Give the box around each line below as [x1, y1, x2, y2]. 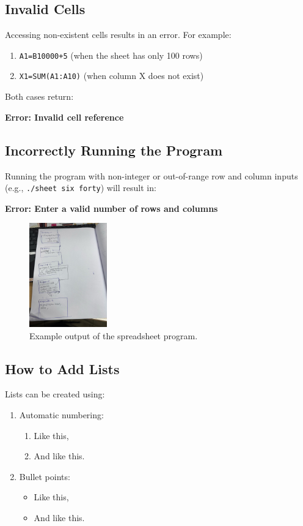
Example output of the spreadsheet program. [29, 329, 198, 342]
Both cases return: [5, 90, 74, 103]
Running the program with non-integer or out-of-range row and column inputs [5, 169, 298, 182]
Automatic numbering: [19, 408, 104, 421]
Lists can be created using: [5, 388, 105, 400]
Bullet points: [19, 470, 70, 483]
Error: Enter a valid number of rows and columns [5, 201, 218, 214]
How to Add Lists [5, 359, 120, 378]
